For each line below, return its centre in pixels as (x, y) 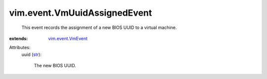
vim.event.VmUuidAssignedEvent (81, 13)
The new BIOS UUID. (55, 66)
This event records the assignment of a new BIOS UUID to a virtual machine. (99, 27)
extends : (19, 38)
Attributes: (20, 48)
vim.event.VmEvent (68, 38)
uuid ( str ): (31, 54)
